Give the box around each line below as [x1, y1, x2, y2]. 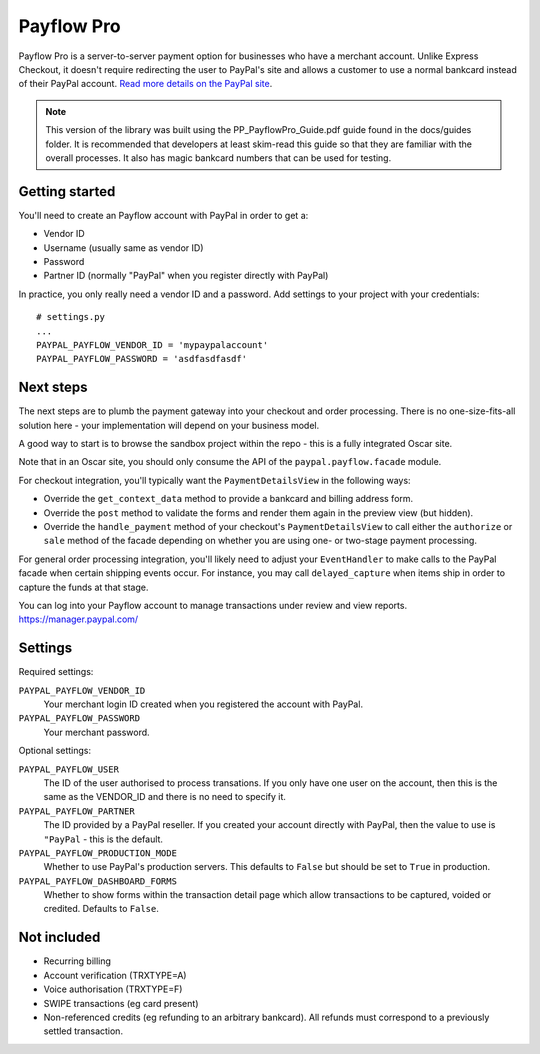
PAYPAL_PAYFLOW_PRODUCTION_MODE [18, 847, 177, 859]
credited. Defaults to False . [43, 903, 160, 915]
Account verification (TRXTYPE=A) [43, 969, 187, 981]
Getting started [18, 183, 116, 200]
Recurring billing [43, 955, 112, 967]
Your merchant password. [43, 726, 150, 738]
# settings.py [36, 311, 105, 323]
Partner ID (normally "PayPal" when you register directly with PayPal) [43, 270, 329, 282]
